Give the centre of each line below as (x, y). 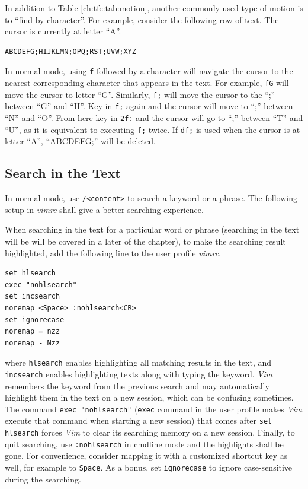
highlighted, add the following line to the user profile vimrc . (113, 253)
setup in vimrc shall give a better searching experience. (104, 209)
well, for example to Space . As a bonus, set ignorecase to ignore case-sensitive (149, 467)
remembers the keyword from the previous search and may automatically (137, 385)
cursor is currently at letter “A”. (63, 31)
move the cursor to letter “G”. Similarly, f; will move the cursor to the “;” (140, 94)
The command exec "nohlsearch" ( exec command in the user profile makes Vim (154, 409)
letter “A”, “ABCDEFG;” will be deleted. (80, 141)
